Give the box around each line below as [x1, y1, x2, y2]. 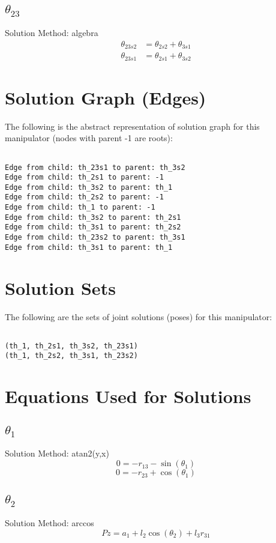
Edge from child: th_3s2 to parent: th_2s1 [5, 213, 181, 222]
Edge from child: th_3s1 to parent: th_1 [5, 243, 173, 252]
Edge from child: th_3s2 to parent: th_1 [5, 183, 173, 192]
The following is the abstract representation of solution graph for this [5, 120, 260, 132]
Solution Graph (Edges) [5, 85, 206, 109]
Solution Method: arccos [5, 517, 94, 529]
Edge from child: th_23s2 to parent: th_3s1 [5, 233, 185, 242]
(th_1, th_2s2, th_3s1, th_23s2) [5, 351, 138, 360]
